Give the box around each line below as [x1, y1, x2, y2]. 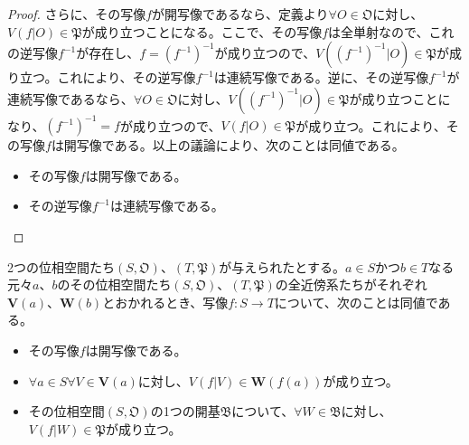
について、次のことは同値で [274, 292, 438, 311]
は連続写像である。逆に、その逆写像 [213, 68, 429, 87]
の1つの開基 [150, 402, 220, 421]
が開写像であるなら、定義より [152, 5, 329, 23]
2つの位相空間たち [7, 257, 115, 276]
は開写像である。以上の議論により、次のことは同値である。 [51, 136, 405, 155]
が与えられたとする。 [219, 257, 345, 276]
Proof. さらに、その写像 [7, 5, 146, 23]
